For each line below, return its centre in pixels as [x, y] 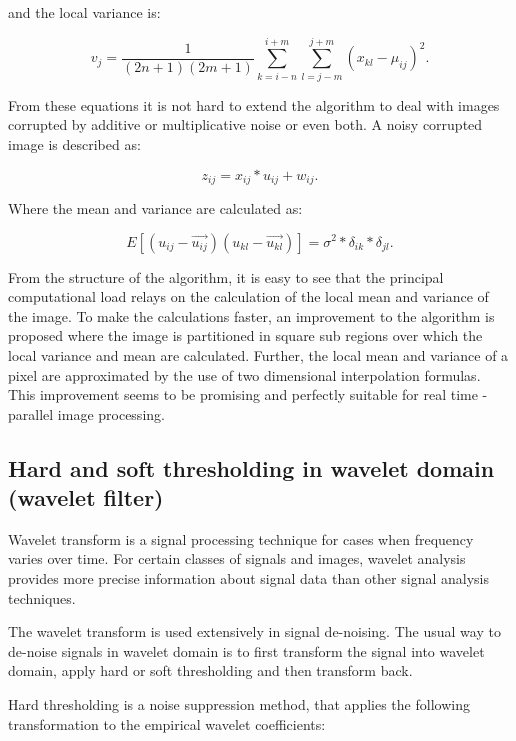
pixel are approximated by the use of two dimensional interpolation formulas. [244, 374]
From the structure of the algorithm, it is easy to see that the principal [226, 276]
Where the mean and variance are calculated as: [155, 207]
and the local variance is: [84, 12]
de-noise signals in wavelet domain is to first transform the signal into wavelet [246, 650]
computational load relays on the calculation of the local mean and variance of [248, 296]
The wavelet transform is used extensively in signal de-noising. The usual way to [254, 631]
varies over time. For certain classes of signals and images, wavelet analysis [237, 558]
